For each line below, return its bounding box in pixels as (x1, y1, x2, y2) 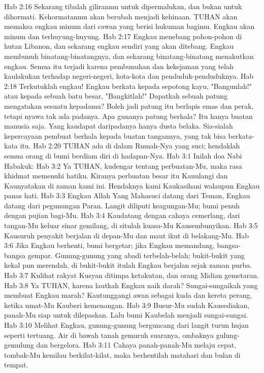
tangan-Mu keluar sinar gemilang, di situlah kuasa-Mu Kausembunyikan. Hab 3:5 (4, 220, 258, 231)
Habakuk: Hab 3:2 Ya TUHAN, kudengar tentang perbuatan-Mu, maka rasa (4, 160, 242, 171)
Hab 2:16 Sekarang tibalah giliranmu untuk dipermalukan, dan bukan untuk (4, 1, 242, 11)
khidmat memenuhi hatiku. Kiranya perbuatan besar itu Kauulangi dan (4, 170, 228, 181)
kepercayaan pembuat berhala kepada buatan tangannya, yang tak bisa (4, 130, 226, 141)
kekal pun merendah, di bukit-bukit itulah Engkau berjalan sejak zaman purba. (4, 260, 252, 270)
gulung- (216, 329, 240, 340)
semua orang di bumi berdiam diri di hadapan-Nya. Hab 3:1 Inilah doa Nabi (4, 150, 242, 161)
